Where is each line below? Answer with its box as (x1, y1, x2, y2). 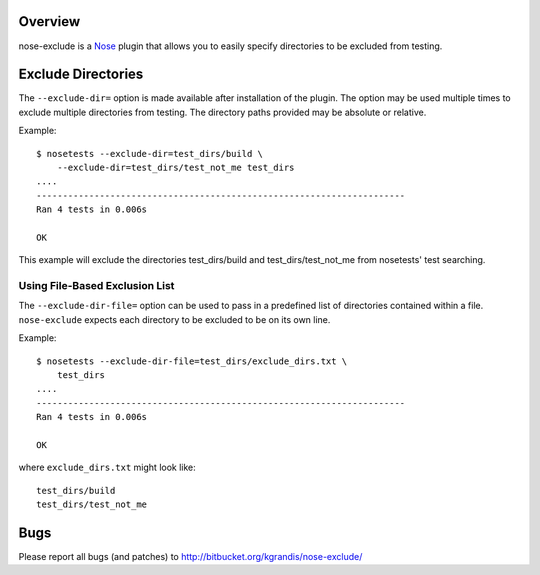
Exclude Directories (18, 66, 144, 83)
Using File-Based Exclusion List (18, 279, 175, 293)
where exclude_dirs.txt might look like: (18, 461, 197, 474)
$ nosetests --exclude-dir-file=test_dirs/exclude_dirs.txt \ (36, 355, 348, 367)
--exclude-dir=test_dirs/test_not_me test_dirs (56, 161, 295, 173)
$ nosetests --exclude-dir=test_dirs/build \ (36, 148, 264, 159)
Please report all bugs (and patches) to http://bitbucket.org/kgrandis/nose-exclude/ (18, 551, 363, 563)
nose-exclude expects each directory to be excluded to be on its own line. (18, 313, 331, 325)
